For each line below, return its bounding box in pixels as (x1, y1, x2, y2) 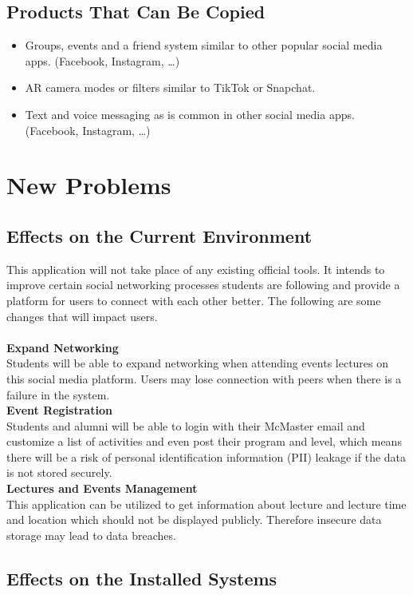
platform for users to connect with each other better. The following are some (6, 292, 381, 308)
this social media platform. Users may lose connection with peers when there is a (6, 370, 402, 387)
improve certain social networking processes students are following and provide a (6, 276, 400, 293)
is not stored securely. (6, 464, 112, 481)
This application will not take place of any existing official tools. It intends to (6, 260, 385, 277)
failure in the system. (6, 386, 110, 403)
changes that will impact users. (6, 307, 158, 324)
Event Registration (6, 402, 112, 418)
